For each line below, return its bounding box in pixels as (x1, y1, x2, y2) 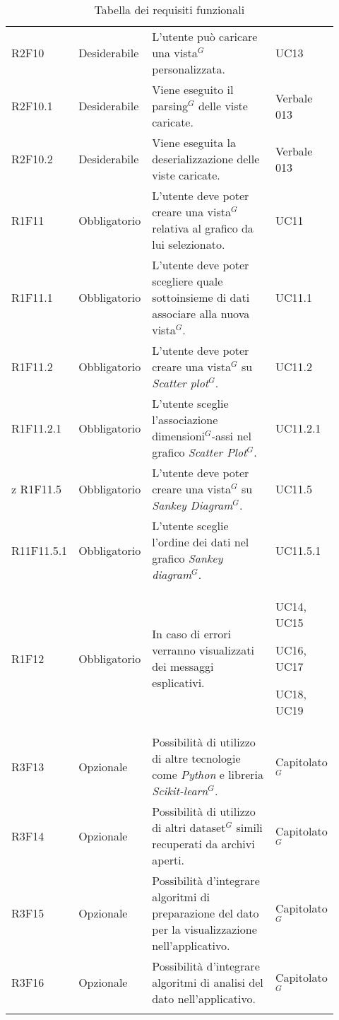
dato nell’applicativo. (152, 990, 256, 1007)
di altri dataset (152, 819, 226, 836)
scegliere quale (152, 273, 223, 289)
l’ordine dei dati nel (152, 534, 249, 550)
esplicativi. (152, 674, 205, 691)
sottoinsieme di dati (152, 289, 250, 305)
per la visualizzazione (152, 921, 257, 937)
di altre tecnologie (152, 750, 241, 766)
